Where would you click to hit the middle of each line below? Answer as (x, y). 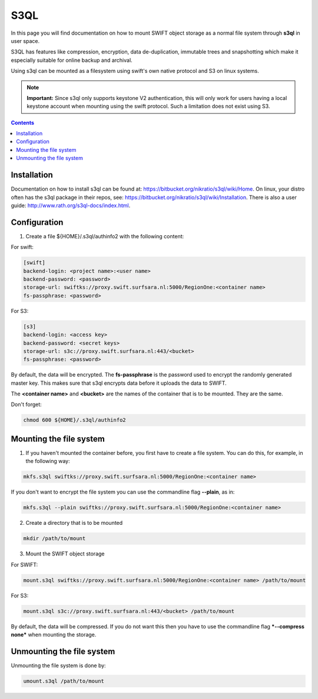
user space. (25, 41)
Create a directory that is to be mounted (74, 523)
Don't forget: (26, 405)
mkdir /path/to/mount (54, 539)
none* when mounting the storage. (54, 634)
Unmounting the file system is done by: (58, 665)
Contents (23, 122)
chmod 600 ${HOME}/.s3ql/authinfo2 (74, 420)
